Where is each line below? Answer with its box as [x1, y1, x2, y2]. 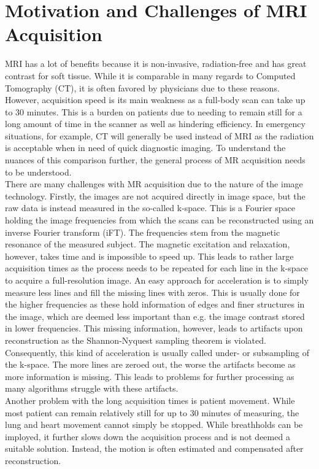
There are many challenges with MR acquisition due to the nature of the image [5, 177, 303, 190]
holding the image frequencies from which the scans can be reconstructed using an [5, 214, 314, 227]
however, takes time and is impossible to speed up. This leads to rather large [5, 249, 294, 262]
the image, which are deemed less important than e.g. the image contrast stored [5, 309, 305, 322]
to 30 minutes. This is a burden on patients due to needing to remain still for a [5, 105, 302, 118]
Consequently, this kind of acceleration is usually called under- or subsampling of [5, 346, 310, 359]
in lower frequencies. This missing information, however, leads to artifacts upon [5, 322, 303, 335]
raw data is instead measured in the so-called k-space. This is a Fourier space [5, 201, 296, 214]
